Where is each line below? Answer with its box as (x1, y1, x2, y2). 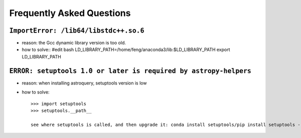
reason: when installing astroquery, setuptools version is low (22, 80, 147, 86)
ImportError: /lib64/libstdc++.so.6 (9, 26, 144, 34)
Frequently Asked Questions (9, 7, 131, 18)
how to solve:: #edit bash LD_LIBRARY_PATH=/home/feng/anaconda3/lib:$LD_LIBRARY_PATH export (22, 46, 230, 52)
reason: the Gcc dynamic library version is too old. (22, 40, 126, 46)
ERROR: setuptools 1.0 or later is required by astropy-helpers (9, 66, 252, 75)
